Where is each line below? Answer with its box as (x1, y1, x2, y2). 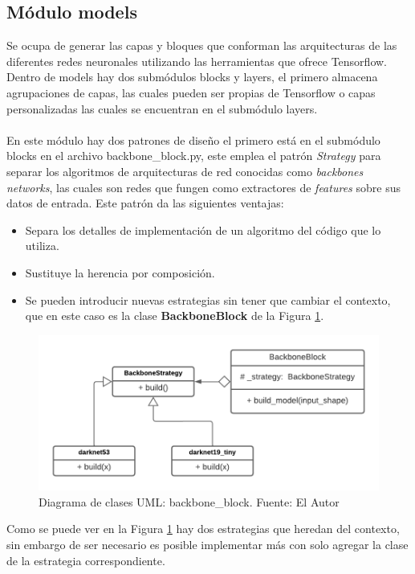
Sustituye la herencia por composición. (25, 264, 215, 281)
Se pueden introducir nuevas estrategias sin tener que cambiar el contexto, (25, 291, 391, 308)
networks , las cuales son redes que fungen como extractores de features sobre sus (6, 178, 401, 195)
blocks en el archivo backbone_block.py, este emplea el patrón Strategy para (6, 147, 381, 164)
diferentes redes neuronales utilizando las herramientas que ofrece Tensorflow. (6, 52, 387, 69)
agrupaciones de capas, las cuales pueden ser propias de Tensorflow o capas (6, 84, 376, 100)
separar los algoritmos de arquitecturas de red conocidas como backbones (6, 162, 364, 179)
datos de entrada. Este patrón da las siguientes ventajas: (6, 195, 284, 211)
